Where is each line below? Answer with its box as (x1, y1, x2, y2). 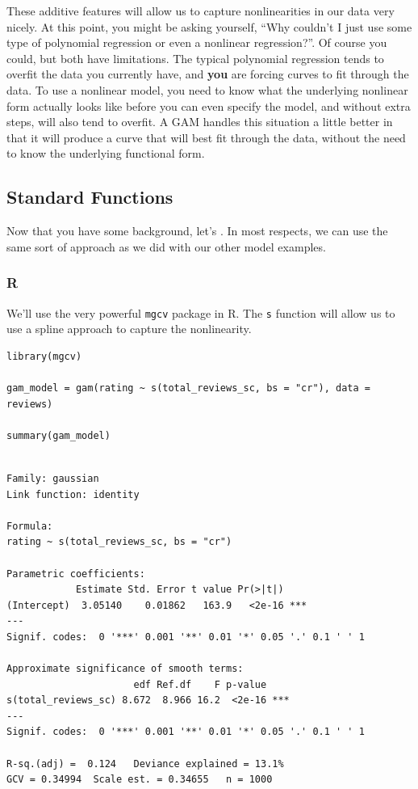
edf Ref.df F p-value (133, 678, 267, 690)
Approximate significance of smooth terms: (6, 663, 244, 675)
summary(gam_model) (6, 429, 111, 441)
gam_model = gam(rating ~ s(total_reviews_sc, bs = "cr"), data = (6, 382, 371, 394)
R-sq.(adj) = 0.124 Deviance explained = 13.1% (6, 757, 284, 770)
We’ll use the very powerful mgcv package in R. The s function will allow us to (6, 304, 395, 321)
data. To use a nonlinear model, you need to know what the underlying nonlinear (6, 81, 408, 98)
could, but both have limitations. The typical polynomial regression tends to (6, 49, 384, 66)
